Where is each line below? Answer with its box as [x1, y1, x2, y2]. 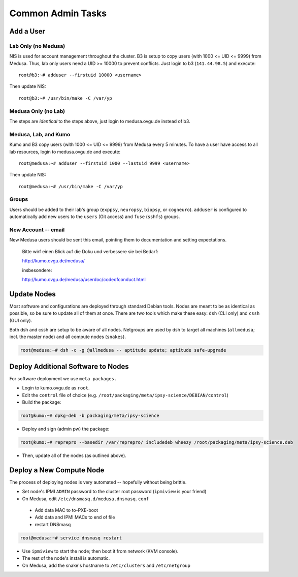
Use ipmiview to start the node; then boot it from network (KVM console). [22, 548, 179, 554]
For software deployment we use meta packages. [9, 375, 117, 381]
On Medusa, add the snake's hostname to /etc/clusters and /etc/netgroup [22, 562, 190, 568]
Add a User [9, 27, 46, 36]
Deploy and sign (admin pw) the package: [22, 426, 110, 432]
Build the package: [22, 399, 61, 405]
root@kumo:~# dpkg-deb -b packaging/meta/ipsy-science [20, 413, 159, 419]
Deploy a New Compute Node [9, 466, 105, 474]
